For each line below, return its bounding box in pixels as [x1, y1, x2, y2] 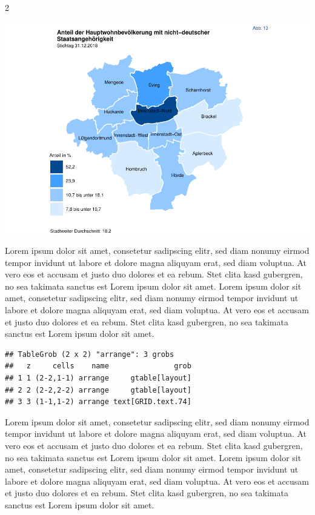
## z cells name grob [5, 362, 191, 371]
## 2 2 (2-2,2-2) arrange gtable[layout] [5, 385, 191, 394]
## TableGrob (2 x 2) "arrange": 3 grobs [5, 350, 174, 359]
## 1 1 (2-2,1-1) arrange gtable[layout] [5, 374, 191, 383]
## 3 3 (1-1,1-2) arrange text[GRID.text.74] [5, 397, 191, 407]
